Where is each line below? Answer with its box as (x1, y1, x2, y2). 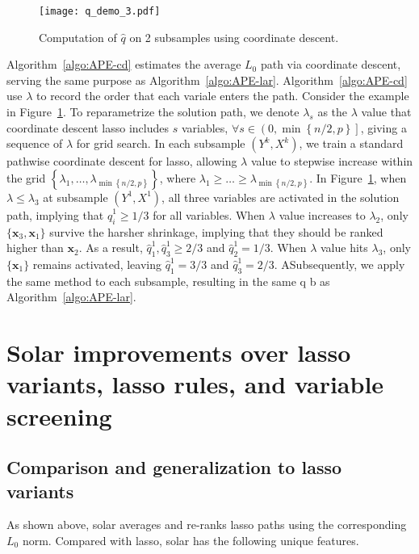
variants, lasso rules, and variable (6, 367, 384, 401)
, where (159, 169, 196, 186)
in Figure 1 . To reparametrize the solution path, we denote (6, 103, 300, 120)
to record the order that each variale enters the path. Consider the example (36, 87, 409, 104)
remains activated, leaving (32, 256, 162, 272)
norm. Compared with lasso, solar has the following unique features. (22, 531, 359, 548)
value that (361, 103, 412, 120)
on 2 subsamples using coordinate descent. (129, 28, 339, 45)
